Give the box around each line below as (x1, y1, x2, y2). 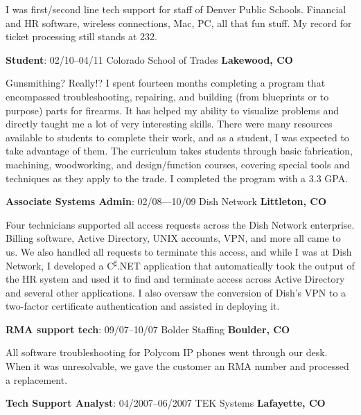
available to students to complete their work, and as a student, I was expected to (6, 130, 349, 144)
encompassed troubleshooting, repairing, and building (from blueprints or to (6, 89, 329, 103)
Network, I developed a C (6, 258, 114, 272)
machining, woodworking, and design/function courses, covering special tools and (6, 157, 350, 171)
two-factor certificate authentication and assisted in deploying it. (6, 299, 280, 313)
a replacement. (6, 372, 68, 387)
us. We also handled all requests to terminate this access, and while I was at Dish (6, 244, 352, 258)
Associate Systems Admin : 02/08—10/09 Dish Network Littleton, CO (6, 194, 326, 209)
